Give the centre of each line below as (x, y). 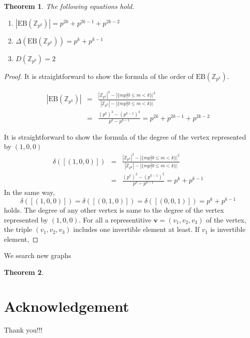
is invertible (228, 229)
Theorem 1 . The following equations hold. (69, 6)
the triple (18, 229)
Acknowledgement (67, 306)
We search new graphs (37, 255)
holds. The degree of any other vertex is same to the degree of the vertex (114, 209)
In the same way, (30, 192)
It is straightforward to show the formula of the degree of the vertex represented (125, 136)
